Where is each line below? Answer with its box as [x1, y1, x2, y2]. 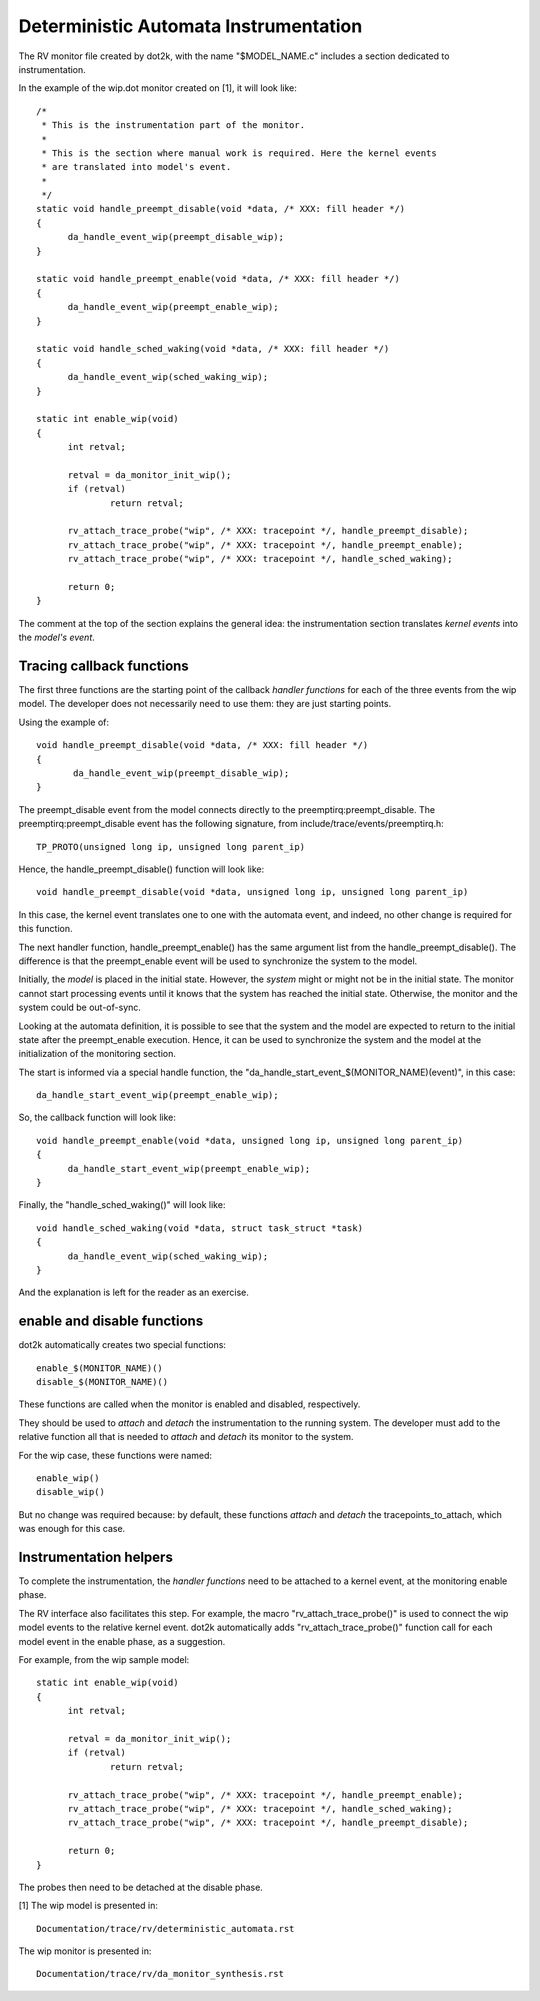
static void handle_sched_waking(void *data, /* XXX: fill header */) [36, 343, 390, 355]
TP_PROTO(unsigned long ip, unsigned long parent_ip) [36, 841, 305, 852]
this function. [18, 923, 73, 935]
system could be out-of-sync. [18, 1001, 142, 1014]
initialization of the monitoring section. [18, 1048, 177, 1060]
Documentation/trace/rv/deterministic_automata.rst [36, 1923, 295, 1934]
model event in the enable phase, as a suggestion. [18, 1635, 226, 1647]
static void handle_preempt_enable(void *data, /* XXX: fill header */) [36, 273, 400, 285]
